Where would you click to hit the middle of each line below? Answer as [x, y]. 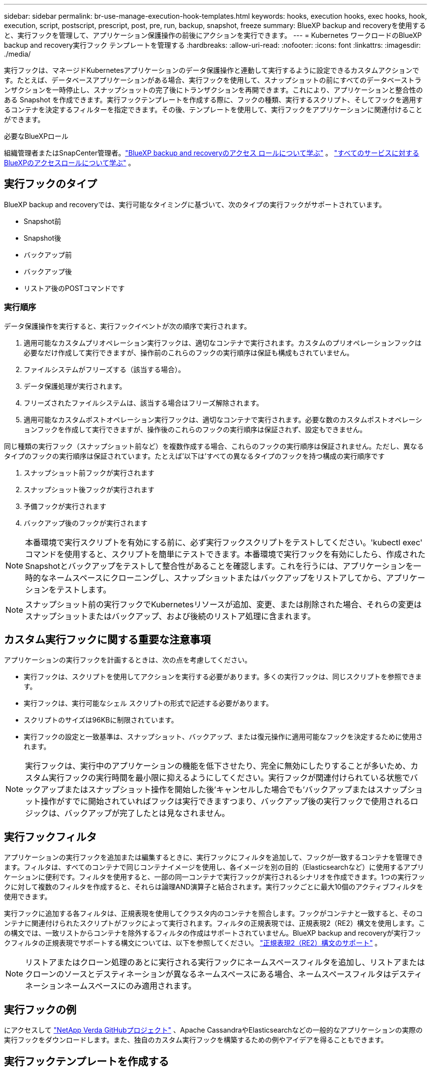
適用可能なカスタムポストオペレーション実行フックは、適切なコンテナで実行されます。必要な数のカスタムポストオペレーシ [223, 419]
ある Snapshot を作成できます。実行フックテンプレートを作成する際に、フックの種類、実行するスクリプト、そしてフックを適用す [214, 100]
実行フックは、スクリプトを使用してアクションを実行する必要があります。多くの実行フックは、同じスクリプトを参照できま [223, 677]
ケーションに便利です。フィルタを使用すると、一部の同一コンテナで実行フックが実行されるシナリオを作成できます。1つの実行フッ [215, 877]
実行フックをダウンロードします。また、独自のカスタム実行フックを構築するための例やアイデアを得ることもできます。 [196, 1040]
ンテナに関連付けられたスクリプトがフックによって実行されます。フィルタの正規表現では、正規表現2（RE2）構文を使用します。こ [215, 923]
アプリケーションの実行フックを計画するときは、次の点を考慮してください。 [128, 660]
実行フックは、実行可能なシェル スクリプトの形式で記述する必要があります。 [148, 703]
